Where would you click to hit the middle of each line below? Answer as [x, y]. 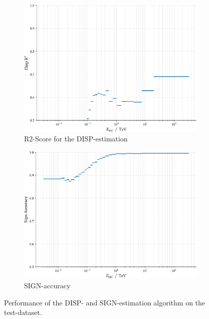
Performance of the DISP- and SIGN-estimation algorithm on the [105, 302]
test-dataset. [23, 312]
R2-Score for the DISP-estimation [76, 139]
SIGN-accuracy [47, 286]
